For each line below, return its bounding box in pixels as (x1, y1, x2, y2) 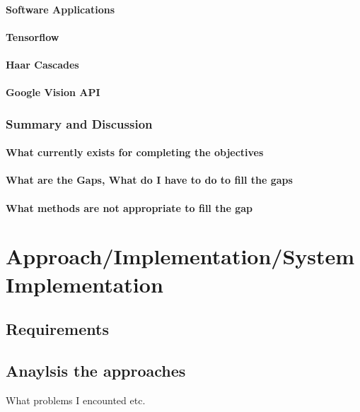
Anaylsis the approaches (6, 359, 186, 381)
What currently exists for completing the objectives (6, 145, 264, 160)
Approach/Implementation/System (6, 242, 355, 271)
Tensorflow (6, 29, 59, 44)
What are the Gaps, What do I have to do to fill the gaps (6, 172, 293, 187)
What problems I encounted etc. (6, 392, 146, 407)
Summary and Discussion (6, 114, 153, 132)
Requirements (6, 318, 109, 340)
